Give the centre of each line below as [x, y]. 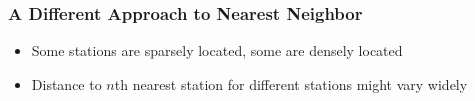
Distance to [66, 83]
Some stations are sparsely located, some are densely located [217, 50]
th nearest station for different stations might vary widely [291, 83]
